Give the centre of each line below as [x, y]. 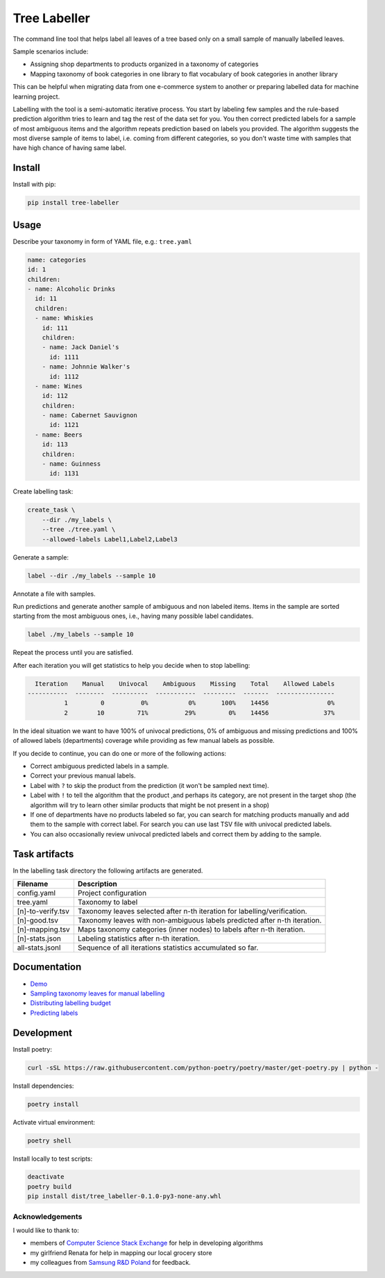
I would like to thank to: [46, 1230]
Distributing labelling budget [70, 1003]
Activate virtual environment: [54, 1122]
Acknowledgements [48, 1216]
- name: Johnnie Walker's [86, 367]
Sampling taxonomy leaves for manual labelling [97, 993]
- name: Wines [59, 386]
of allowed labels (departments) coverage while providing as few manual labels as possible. [144, 741]
